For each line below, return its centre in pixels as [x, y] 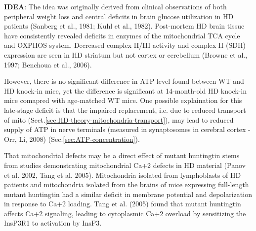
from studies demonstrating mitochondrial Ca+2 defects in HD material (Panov [125, 165]
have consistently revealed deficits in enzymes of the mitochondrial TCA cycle [122, 35]
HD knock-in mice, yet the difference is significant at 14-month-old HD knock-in [125, 90]
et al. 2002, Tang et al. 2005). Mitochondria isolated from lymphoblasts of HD [123, 175]
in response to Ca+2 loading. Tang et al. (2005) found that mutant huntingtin [123, 204]
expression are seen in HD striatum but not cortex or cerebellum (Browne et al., [126, 54]
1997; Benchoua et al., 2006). [48, 64]
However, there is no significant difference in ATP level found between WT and [124, 81]
